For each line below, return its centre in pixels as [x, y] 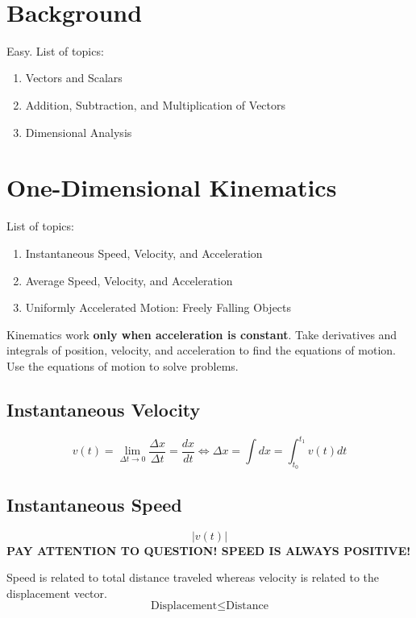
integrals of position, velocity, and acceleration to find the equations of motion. [201, 350]
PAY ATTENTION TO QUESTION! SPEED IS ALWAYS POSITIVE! [209, 550]
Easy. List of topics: [55, 50]
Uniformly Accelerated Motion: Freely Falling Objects [158, 307]
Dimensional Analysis [79, 132]
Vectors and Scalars [74, 78]
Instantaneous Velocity [104, 409]
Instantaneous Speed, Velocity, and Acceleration [144, 253]
